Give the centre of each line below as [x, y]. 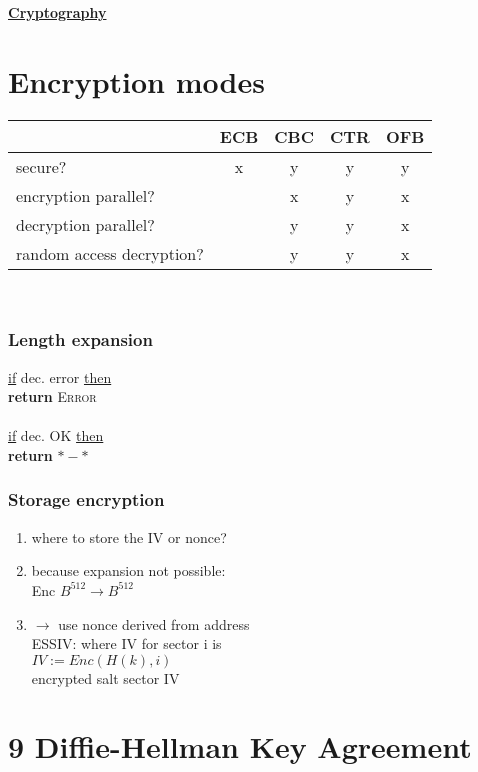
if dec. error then [60, 376]
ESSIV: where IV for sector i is [126, 643]
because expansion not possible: [128, 570]
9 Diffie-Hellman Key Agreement [240, 746]
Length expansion [80, 339]
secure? [41, 166]
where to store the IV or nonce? [129, 536]
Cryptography [57, 12]
